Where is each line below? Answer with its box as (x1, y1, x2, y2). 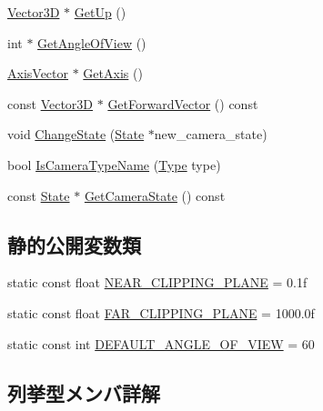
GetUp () (74, 3, 126, 21)
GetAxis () (83, 64, 143, 83)
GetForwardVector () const (107, 94, 258, 113)
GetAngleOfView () (37, 33, 146, 52)
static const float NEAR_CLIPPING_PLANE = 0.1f (7, 273, 308, 292)
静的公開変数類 (7, 230, 141, 258)
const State (7, 185, 70, 205)
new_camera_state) (154, 125, 267, 144)
